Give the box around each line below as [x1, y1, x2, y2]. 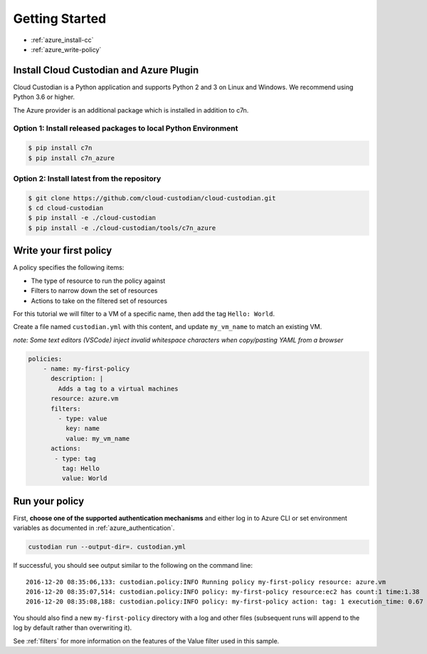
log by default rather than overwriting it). [13, 623, 132, 632]
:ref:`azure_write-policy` [31, 45, 102, 53]
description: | [51, 375, 104, 383]
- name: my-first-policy [43, 365, 130, 373]
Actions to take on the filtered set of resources [31, 296, 167, 305]
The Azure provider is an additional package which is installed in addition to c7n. [13, 105, 249, 114]
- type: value [58, 415, 107, 423]
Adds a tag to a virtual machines [58, 385, 179, 393]
